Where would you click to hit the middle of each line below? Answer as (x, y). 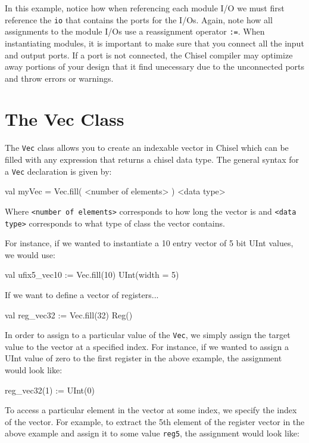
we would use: (30, 254)
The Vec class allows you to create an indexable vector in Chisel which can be (147, 148)
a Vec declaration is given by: (58, 171)
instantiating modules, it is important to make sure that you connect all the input (154, 43)
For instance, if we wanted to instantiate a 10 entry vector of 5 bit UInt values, (149, 243)
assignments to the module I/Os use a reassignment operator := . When (135, 31)
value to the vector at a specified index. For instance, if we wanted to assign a (147, 346)
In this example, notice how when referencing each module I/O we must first (145, 8)
